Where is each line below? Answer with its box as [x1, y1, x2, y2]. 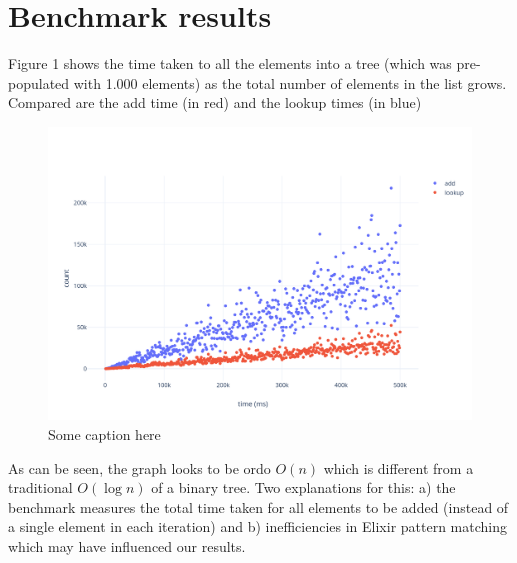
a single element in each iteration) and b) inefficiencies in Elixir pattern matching [8, 516, 508, 537]
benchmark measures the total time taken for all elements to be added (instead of [8, 496, 509, 517]
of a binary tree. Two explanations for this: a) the [151, 477, 456, 498]
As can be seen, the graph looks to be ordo [8, 457, 271, 478]
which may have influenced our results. [8, 536, 246, 557]
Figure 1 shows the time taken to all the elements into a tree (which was [8, 53, 452, 74]
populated [8, 72, 70, 93]
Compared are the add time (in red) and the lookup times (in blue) [8, 92, 422, 113]
